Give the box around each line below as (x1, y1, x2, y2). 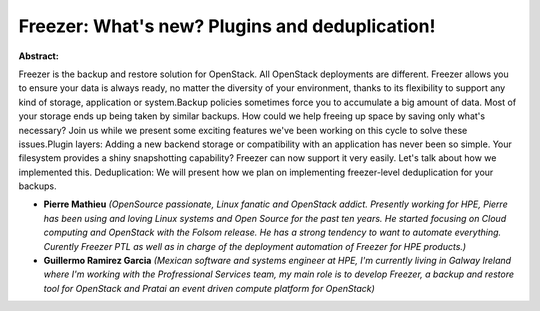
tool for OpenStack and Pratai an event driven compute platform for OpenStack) (43, 282, 375, 294)
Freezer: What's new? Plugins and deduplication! (18, 15, 436, 37)
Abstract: (18, 50, 59, 62)
